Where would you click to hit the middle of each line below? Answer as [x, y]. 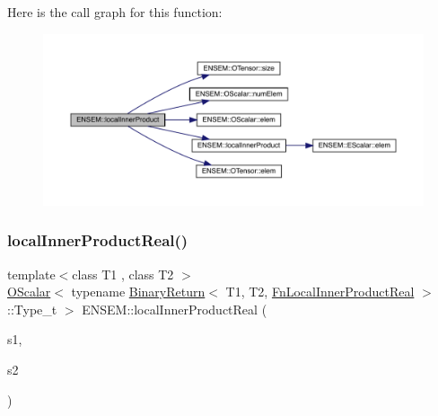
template [31, 274]
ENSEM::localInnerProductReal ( [175, 309]
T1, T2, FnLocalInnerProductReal [320, 292]
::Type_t [32, 309]
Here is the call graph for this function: [115, 12]
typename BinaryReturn [138, 292]
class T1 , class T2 [123, 274]
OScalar [29, 292]
